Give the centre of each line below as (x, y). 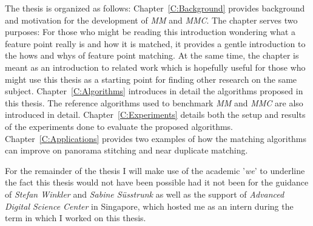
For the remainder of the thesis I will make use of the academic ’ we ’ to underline (155, 170)
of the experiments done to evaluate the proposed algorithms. (119, 126)
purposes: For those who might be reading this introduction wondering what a (150, 32)
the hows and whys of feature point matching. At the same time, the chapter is (152, 55)
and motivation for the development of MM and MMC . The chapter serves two (151, 20)
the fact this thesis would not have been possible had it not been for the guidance (157, 182)
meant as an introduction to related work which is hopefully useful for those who (155, 67)
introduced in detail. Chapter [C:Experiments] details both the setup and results (155, 115)
